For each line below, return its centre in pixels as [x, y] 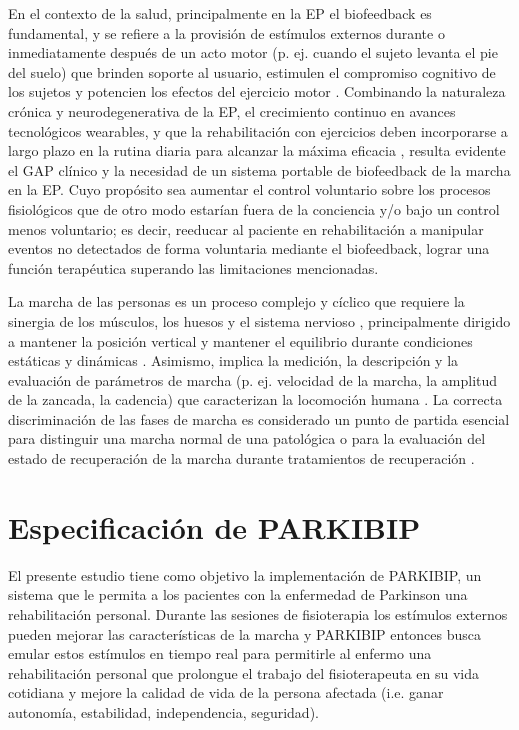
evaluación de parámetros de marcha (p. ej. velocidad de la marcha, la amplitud [253, 379]
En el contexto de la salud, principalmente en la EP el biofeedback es [220, 13]
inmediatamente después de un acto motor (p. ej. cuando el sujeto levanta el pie [253, 52]
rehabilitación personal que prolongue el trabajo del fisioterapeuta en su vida [244, 672]
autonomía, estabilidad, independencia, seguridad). [163, 711]
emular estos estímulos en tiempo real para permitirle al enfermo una [220, 653]
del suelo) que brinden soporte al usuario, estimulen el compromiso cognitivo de [252, 71]
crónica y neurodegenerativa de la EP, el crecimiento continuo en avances [232, 110]
